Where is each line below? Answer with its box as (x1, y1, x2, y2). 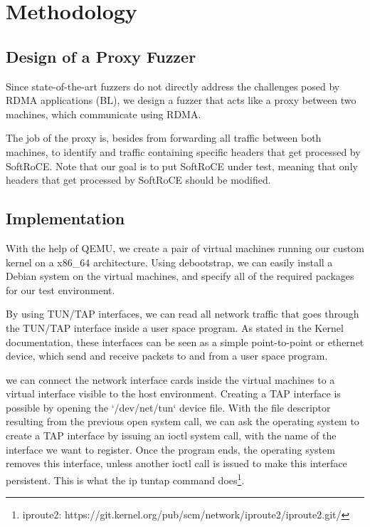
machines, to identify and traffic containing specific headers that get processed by (6, 144, 361, 159)
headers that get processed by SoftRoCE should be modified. (6, 172, 271, 187)
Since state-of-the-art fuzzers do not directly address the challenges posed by (6, 78, 340, 93)
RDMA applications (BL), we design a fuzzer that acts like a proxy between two (6, 93, 356, 108)
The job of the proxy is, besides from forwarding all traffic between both (6, 130, 322, 145)
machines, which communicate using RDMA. (6, 106, 201, 121)
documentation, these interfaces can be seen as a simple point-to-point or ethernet (6, 334, 364, 349)
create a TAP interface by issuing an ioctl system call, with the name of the (6, 428, 337, 443)
